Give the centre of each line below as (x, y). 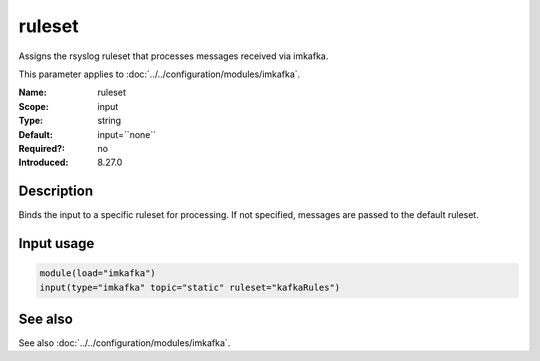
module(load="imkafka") (98, 273)
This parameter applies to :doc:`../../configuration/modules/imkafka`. (159, 74)
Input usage (56, 243)
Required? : (41, 148)
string (109, 121)
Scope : (33, 106)
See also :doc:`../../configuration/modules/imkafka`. (124, 343)
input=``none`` (127, 134)
